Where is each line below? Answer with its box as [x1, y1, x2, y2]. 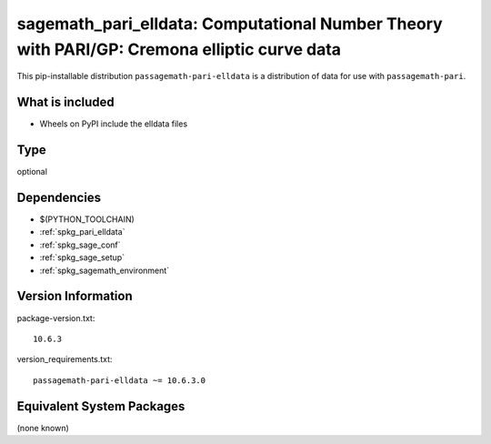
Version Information [16, 288, 133, 304]
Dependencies [16, 189, 102, 205]
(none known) [16, 422, 70, 433]
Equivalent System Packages [16, 399, 185, 414]
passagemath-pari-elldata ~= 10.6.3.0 [33, 375, 206, 386]
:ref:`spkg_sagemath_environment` [39, 265, 170, 276]
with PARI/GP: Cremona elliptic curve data [16, 39, 341, 59]
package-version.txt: [16, 312, 95, 323]
